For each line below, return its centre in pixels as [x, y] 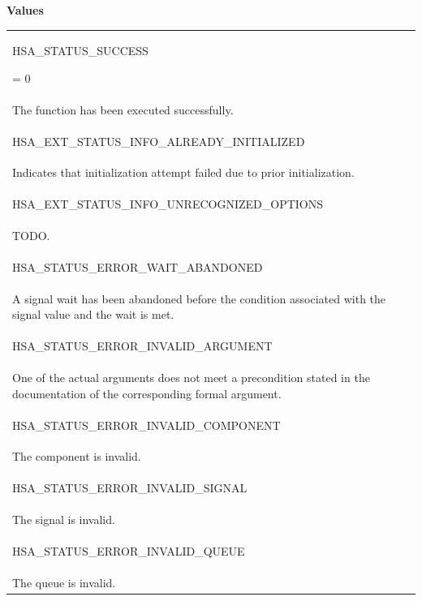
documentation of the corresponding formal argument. [147, 393]
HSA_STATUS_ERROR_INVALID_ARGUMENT [142, 346]
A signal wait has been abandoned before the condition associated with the [199, 298]
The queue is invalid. [64, 582]
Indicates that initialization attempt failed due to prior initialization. [183, 172]
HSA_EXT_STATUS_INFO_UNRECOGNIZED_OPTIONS [168, 204]
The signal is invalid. [64, 519]
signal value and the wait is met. [93, 314]
